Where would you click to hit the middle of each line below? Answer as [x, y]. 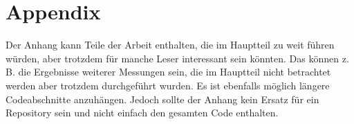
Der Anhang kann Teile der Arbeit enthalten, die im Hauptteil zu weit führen [170, 45]
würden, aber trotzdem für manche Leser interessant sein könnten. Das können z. [177, 58]
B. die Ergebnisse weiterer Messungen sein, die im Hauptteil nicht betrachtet [168, 72]
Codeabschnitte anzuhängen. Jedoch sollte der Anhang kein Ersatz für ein [162, 99]
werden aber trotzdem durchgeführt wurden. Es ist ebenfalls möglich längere [168, 85]
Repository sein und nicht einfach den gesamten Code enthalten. [142, 113]
